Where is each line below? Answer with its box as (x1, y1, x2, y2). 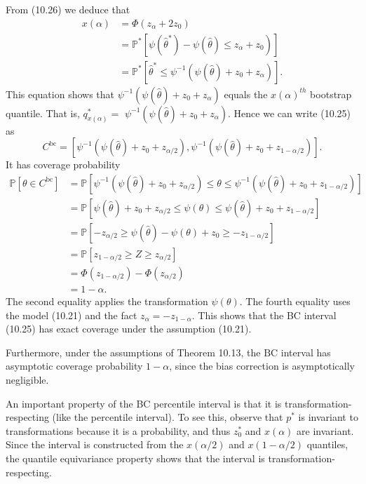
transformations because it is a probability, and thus (6, 423, 231, 438)
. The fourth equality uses (239, 294, 351, 309)
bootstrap (310, 86, 352, 101)
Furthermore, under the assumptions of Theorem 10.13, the (6, 344, 261, 359)
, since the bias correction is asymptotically (169, 358, 355, 373)
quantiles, (306, 437, 348, 452)
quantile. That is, (6, 105, 80, 120)
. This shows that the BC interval (191, 307, 337, 322)
